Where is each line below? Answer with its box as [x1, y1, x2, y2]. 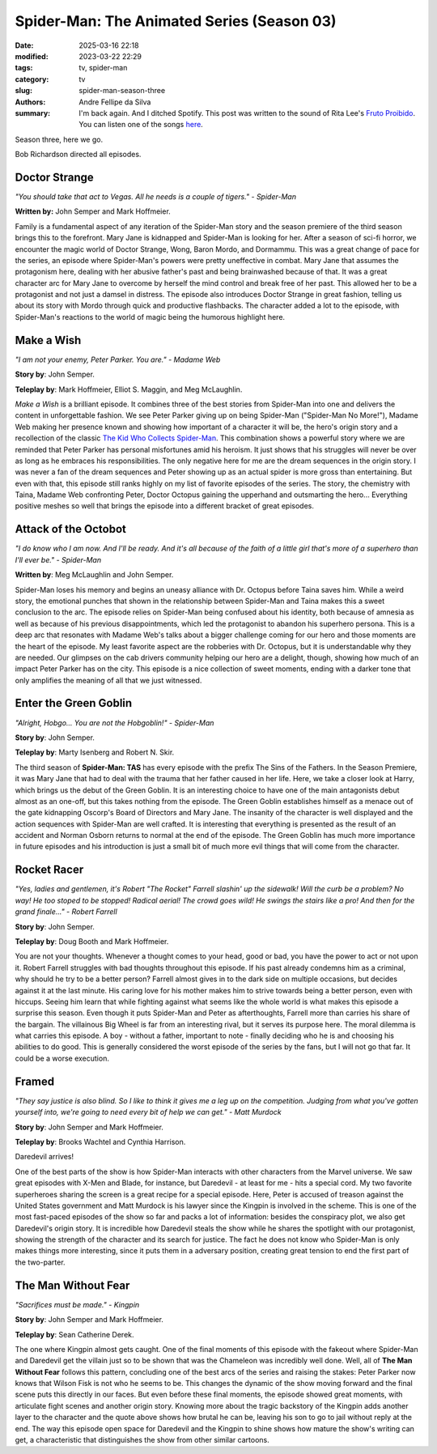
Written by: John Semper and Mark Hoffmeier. [15, 206, 172, 216]
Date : [15, 40, 34, 50]
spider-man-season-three [78, 86, 166, 96]
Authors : [15, 97, 46, 107]
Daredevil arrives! [15, 1152, 74, 1162]
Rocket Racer [15, 863, 84, 877]
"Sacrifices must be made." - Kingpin [15, 1299, 140, 1309]
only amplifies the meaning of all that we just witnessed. [15, 675, 202, 685]
